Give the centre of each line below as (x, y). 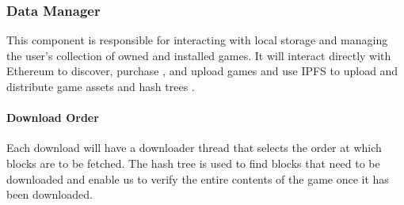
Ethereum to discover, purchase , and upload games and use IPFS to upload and (202, 71)
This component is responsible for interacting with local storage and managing (197, 40)
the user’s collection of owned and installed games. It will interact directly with (199, 55)
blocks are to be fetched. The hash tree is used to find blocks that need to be (193, 163)
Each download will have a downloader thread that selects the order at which (194, 148)
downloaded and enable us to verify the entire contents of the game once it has (198, 178)
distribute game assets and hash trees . (101, 86)
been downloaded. (50, 194)
